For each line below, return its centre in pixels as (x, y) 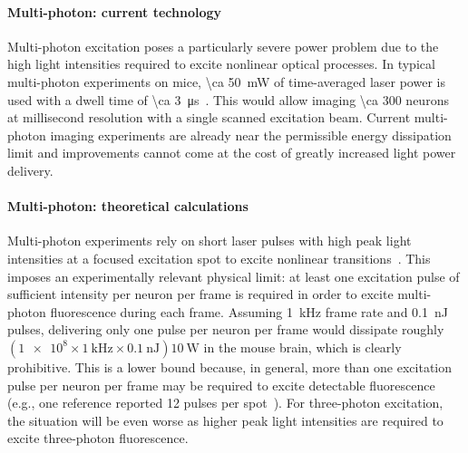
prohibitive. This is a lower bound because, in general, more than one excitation (230, 366)
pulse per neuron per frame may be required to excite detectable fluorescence (221, 385)
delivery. (30, 170)
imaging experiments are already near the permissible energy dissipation (251, 135)
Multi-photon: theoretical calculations (128, 206)
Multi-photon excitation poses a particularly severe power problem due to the (223, 46)
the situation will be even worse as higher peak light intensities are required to (225, 420)
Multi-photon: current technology (115, 11)
